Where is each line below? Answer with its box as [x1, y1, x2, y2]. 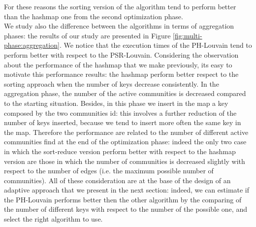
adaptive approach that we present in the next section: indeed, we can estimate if [4, 185, 250, 195]
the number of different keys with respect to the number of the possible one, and [4, 204, 247, 214]
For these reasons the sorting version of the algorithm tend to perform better [4, 1, 236, 11]
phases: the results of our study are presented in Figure [4, 30, 171, 40]
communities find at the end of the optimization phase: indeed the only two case [4, 136, 247, 147]
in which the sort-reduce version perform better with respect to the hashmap [4, 146, 236, 156]
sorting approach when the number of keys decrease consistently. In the [4, 78, 219, 89]
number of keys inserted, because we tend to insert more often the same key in [4, 117, 241, 128]
